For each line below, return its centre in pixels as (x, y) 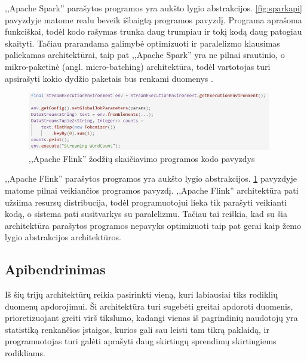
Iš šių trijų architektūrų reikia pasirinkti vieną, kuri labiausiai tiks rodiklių (141, 294)
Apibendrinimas (55, 269)
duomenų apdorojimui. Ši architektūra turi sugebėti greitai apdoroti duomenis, (149, 306)
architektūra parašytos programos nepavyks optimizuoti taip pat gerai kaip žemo (153, 225)
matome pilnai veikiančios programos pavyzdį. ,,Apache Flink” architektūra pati (152, 190)
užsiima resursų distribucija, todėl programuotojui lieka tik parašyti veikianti (146, 202)
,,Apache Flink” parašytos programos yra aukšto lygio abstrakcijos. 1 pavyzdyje (151, 178)
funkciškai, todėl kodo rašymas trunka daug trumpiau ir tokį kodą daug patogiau (153, 31)
